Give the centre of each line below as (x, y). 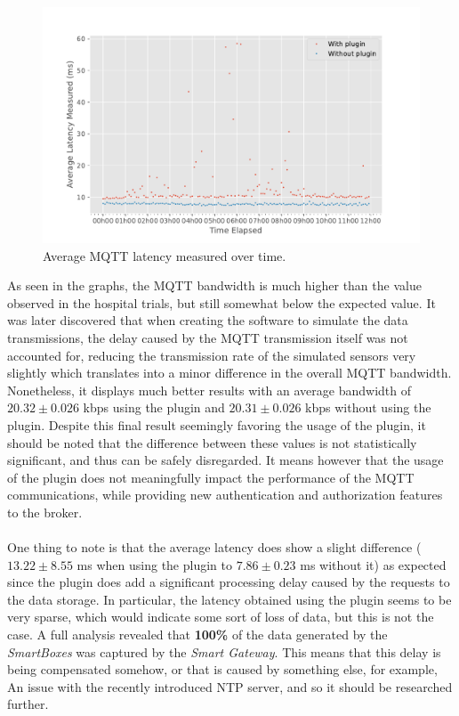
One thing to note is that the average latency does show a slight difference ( (214, 547)
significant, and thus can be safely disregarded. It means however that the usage (225, 460)
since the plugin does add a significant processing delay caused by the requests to (229, 582)
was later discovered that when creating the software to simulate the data (208, 320)
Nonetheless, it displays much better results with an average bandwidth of (209, 390)
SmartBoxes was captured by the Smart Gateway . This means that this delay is (224, 651)
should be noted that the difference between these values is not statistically (212, 442)
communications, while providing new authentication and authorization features (225, 495)
